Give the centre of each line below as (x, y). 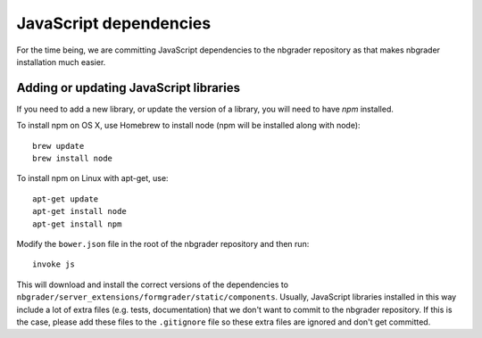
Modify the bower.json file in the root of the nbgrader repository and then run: (163, 243)
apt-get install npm (77, 224)
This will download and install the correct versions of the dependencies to (153, 284)
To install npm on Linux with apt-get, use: (92, 178)
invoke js (54, 264)
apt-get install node (79, 211)
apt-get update (66, 199)
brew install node (73, 159)
